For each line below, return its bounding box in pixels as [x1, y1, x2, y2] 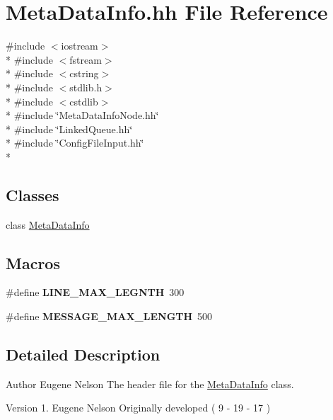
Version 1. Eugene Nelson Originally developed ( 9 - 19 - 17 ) [6, 400, 271, 415]
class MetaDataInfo [6, 217, 90, 232]
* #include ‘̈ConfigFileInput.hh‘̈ [6, 135, 144, 150]
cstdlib [69, 93, 98, 108]
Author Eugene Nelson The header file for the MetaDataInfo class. [6, 376, 294, 391]
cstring [69, 66, 99, 81]
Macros [6, 251, 60, 273]
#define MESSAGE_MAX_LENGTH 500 [6, 309, 213, 324]
